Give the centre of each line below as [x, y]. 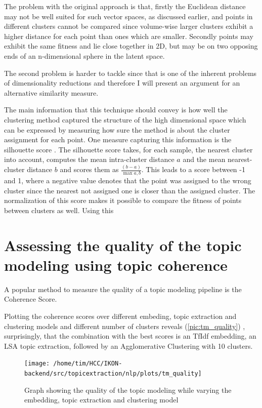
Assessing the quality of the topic [123, 245]
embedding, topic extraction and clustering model [101, 400]
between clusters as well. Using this [59, 210]
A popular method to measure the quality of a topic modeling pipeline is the [123, 289]
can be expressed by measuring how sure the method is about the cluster [117, 129]
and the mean [204, 159]
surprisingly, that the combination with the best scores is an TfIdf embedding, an [130, 336]
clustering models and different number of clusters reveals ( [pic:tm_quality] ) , [125, 326]
